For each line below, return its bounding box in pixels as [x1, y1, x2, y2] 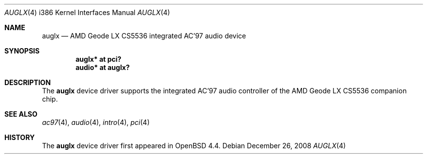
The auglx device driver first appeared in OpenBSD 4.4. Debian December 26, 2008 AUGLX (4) [42, 141, 346, 150]
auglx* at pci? [75, 55, 122, 63]
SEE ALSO [4, 110, 37, 118]
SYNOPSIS [4, 47, 40, 55]
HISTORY [4, 133, 35, 141]
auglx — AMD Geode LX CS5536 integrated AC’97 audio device [42, 32, 246, 40]
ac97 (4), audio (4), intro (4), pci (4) [42, 118, 150, 126]
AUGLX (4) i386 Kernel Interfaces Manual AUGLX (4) [4, 8, 170, 17]
